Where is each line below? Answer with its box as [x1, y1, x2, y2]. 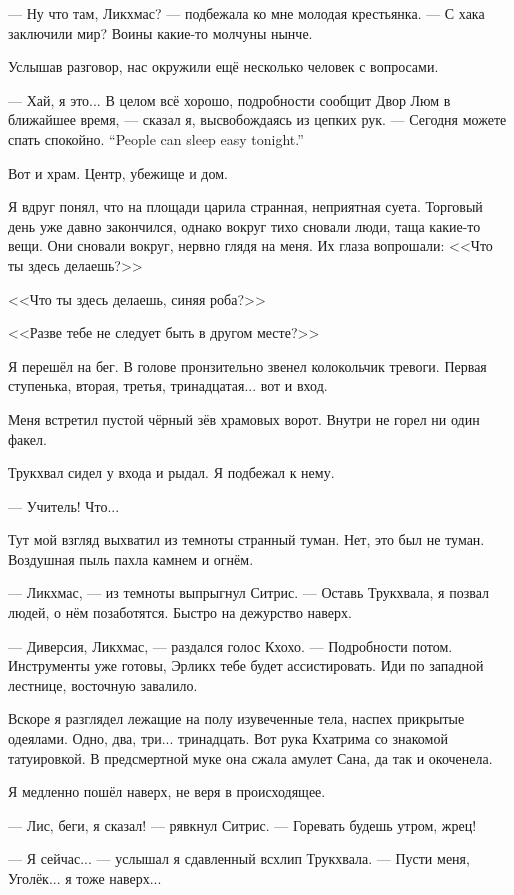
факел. [8, 428, 47, 449]
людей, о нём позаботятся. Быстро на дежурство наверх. [8, 602, 352, 623]
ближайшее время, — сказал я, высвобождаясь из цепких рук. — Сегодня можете [8, 109, 507, 130]
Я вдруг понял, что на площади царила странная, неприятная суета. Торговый [8, 196, 483, 217]
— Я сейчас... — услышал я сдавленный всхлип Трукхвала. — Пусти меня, [8, 848, 470, 869]
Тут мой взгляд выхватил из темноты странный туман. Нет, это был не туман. [8, 529, 485, 550]
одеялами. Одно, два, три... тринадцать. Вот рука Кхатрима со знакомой [8, 728, 448, 749]
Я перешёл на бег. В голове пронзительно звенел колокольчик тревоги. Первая [8, 355, 487, 376]
